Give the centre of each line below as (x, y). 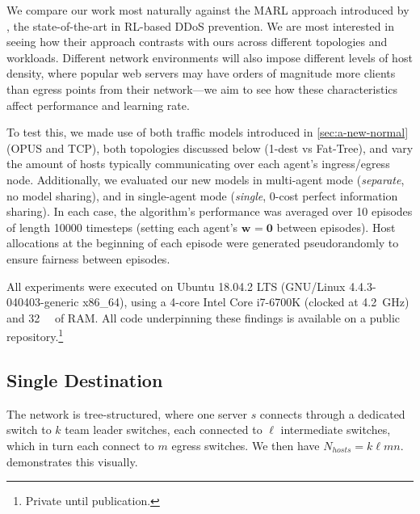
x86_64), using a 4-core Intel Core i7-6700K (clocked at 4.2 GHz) (246, 302)
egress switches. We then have (246, 445)
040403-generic (43, 302)
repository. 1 (35, 335)
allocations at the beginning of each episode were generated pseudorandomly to (203, 243)
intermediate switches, (336, 430)
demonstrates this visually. (72, 461)
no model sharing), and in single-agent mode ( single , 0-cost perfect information (202, 195)
